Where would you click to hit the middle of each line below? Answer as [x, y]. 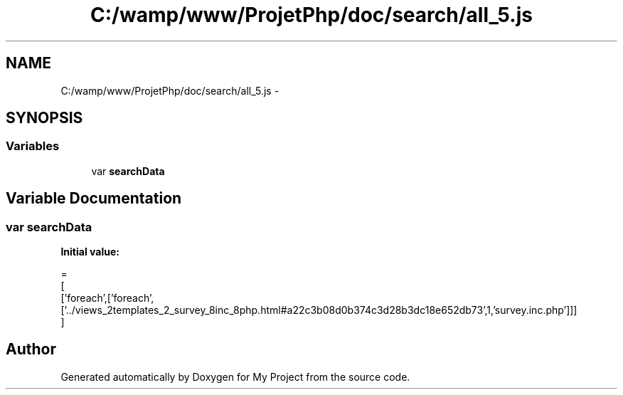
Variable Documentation [94, 199]
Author [31, 349]
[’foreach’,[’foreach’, [107, 298]
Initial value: [90, 252]
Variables [33, 146]
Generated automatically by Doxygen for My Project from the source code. [235, 376]
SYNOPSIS [44, 118]
